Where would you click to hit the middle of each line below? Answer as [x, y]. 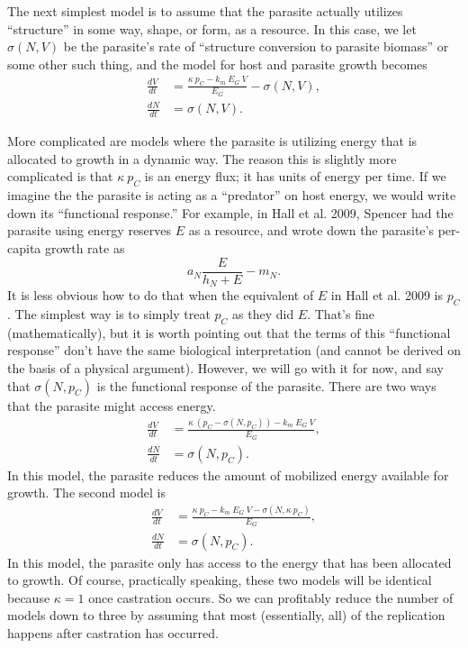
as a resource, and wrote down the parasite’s [311, 230]
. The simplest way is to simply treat [109, 313]
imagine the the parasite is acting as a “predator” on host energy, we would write [232, 195]
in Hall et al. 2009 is [387, 295]
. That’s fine [341, 313]
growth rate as [85, 248]
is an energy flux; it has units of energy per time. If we [295, 176]
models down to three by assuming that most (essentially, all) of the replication [226, 615]
